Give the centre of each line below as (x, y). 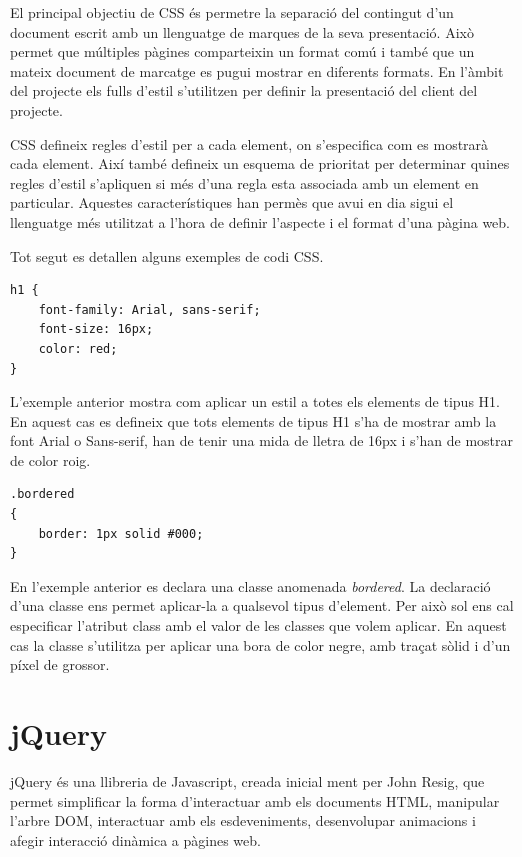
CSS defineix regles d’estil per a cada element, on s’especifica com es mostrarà (249, 143)
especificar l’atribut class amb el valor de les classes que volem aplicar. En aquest (258, 625)
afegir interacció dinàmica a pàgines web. (135, 839)
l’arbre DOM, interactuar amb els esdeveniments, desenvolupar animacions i (243, 820)
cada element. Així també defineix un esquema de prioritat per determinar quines (260, 163)
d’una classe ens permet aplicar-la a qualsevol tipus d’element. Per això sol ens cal (262, 605)
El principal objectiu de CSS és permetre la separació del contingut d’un (232, 12)
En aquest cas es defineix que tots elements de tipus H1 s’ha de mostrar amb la (253, 420)
